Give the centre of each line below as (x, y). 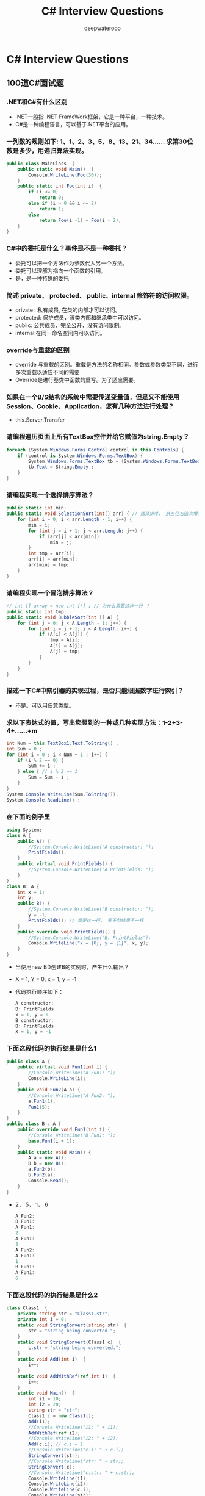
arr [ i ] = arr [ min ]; (53, 559)
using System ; (24, 830)
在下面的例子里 (28, 817)
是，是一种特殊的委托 (42, 278)
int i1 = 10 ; (45, 1399)
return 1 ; (51, 209)
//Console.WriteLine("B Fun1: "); (72, 1135)
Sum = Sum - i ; (49, 777)
